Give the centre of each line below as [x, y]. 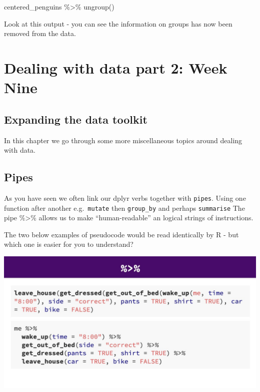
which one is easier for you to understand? [69, 244]
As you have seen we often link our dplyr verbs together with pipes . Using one [125, 198]
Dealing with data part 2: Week [116, 67]
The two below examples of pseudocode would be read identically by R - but [121, 234]
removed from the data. [40, 33]
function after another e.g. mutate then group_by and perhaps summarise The [124, 208]
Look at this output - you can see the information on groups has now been [118, 23]
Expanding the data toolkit [76, 119]
